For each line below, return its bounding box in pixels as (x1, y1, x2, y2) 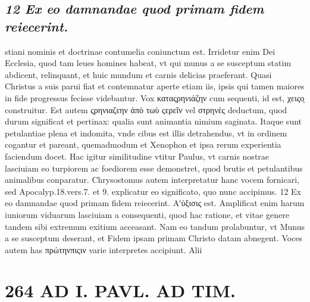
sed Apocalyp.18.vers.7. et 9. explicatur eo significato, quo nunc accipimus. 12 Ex (5, 185, 301, 197)
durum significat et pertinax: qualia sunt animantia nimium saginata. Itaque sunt (5, 115, 302, 127)
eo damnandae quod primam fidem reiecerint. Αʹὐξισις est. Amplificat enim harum (5, 197, 305, 209)
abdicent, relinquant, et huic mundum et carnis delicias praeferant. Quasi (5, 68, 272, 80)
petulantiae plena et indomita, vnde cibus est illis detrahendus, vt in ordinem (5, 126, 287, 139)
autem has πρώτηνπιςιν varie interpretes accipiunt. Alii (5, 243, 202, 256)
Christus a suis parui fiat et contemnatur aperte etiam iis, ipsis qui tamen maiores (5, 80, 305, 92)
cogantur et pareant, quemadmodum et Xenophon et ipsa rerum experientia (5, 138, 281, 151)
